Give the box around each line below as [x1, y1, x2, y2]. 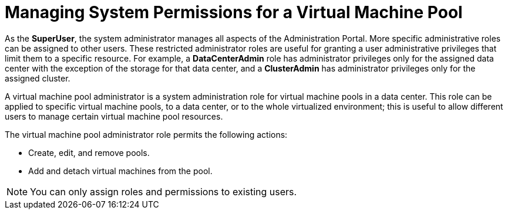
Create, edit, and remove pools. [28, 147, 150, 158]
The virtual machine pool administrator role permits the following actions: [5, 129, 288, 140]
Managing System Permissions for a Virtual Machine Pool [5, 2, 463, 22]
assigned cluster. [5, 73, 70, 83]
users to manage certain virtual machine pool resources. [5, 111, 223, 121]
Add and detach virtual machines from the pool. [28, 165, 213, 176]
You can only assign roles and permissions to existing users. [30, 185, 297, 198]
